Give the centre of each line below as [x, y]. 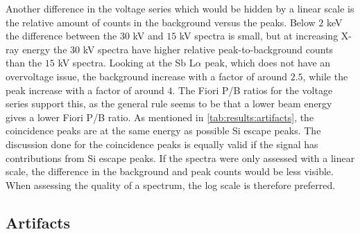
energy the [45, 49]
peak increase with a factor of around [85, 90]
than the [24, 63]
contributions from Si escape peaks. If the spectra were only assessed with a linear [180, 157]
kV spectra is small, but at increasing [259, 36]
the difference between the [61, 36]
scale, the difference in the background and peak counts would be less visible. [170, 171]
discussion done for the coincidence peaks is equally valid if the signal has [162, 144]
